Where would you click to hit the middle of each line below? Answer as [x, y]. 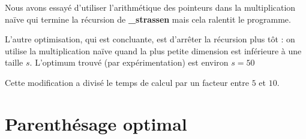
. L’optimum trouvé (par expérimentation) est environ [129, 62]
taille [14, 62]
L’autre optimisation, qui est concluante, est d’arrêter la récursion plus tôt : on [150, 39]
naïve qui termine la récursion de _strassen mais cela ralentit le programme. [148, 19]
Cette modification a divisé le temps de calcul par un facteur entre [127, 82]
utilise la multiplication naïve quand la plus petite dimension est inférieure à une [153, 50]
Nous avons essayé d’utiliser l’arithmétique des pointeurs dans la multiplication [150, 7]
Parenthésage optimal [96, 123]
